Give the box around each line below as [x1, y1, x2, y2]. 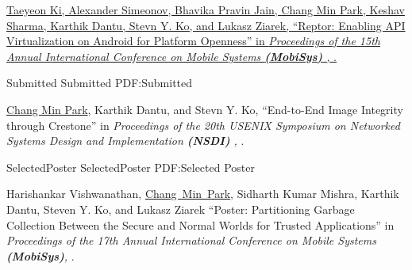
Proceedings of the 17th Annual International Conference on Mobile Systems [6, 232, 376, 249]
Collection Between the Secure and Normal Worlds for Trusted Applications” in [6, 216, 395, 233]
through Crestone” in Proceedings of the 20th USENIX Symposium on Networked [6, 116, 400, 133]
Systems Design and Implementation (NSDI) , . [6, 132, 245, 149]
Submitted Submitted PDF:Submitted [6, 74, 193, 91]
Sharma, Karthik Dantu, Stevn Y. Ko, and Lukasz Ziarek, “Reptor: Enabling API [6, 17, 406, 33]
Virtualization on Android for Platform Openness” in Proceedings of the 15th [6, 32, 380, 49]
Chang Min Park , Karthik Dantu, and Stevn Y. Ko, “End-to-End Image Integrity [6, 101, 403, 117]
